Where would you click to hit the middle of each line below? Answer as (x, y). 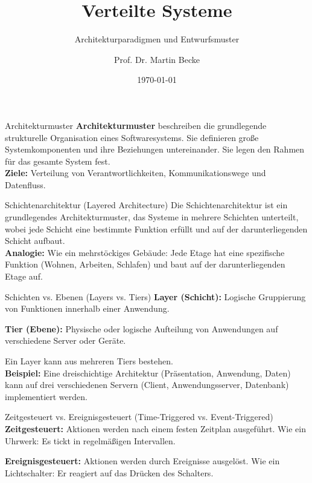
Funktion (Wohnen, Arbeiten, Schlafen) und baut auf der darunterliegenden (145, 264)
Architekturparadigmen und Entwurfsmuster (157, 39)
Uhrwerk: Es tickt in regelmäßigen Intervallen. (90, 440)
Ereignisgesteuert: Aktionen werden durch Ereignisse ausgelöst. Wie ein (142, 461)
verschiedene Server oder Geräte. (65, 340)
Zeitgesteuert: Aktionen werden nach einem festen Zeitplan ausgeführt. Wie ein (156, 428)
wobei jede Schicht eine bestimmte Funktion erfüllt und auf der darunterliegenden (156, 228)
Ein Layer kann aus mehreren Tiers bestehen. (89, 361)
